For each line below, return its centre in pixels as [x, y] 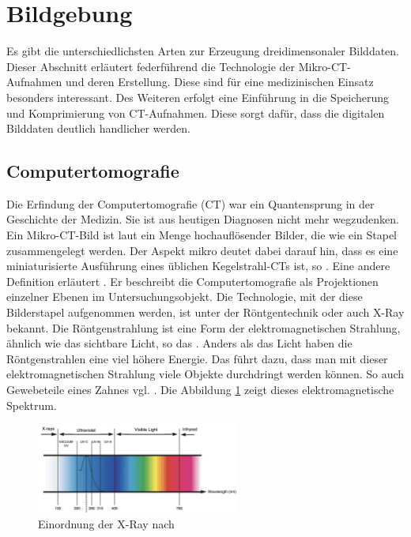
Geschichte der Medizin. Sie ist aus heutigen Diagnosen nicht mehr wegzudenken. [203, 219]
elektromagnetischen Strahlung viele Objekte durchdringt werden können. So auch [205, 374]
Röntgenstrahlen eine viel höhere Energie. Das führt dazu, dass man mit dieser [197, 358]
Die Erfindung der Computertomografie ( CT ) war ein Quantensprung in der [190, 203]
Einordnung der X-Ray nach [106, 524]
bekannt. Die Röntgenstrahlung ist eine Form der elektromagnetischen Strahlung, [204, 327]
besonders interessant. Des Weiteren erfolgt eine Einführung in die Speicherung [198, 97]
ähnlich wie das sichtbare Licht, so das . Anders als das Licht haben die [179, 343]
